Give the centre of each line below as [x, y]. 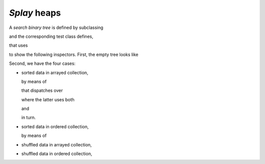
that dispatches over [42, 90]
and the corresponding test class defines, [51, 36]
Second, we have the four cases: [42, 63]
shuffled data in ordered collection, [57, 154]
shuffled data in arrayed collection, [56, 144]
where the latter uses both [48, 99]
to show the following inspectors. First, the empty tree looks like [74, 55]
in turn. [29, 117]
